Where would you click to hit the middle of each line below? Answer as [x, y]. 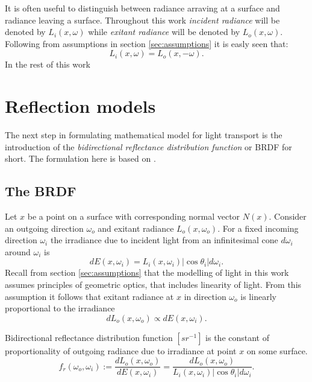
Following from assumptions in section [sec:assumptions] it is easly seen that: [147, 43]
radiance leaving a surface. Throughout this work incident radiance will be [142, 20]
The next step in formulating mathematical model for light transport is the [144, 135]
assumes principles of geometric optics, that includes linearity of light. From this [153, 285]
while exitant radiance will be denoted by [164, 32]
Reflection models [80, 106]
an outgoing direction [44, 228]
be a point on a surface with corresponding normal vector [134, 216]
